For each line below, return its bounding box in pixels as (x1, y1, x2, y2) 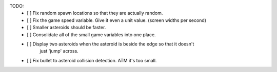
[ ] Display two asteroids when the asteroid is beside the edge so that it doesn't (27, 41, 194, 47)
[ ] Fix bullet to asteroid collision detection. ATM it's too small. (27, 57, 157, 63)
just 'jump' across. (39, 48, 79, 54)
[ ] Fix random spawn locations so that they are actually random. (27, 10, 163, 16)
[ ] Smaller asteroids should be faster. (27, 25, 106, 31)
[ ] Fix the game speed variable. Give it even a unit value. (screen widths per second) (27, 17, 207, 23)
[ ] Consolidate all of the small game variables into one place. (27, 31, 156, 38)
